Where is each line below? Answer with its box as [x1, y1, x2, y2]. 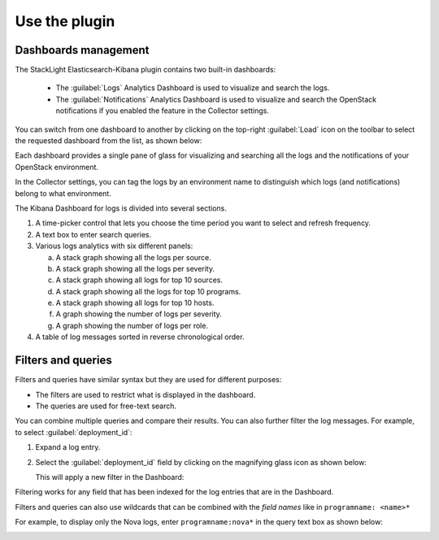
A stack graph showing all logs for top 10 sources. [55, 275, 224, 285]
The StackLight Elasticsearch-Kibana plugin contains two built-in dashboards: [15, 65, 276, 75]
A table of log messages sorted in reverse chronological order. [35, 332, 245, 342]
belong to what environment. [15, 188, 111, 198]
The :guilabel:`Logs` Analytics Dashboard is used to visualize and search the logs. [55, 83, 330, 93]
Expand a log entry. [35, 442, 101, 452]
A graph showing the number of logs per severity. [55, 309, 223, 319]
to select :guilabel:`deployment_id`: [15, 427, 133, 437]
